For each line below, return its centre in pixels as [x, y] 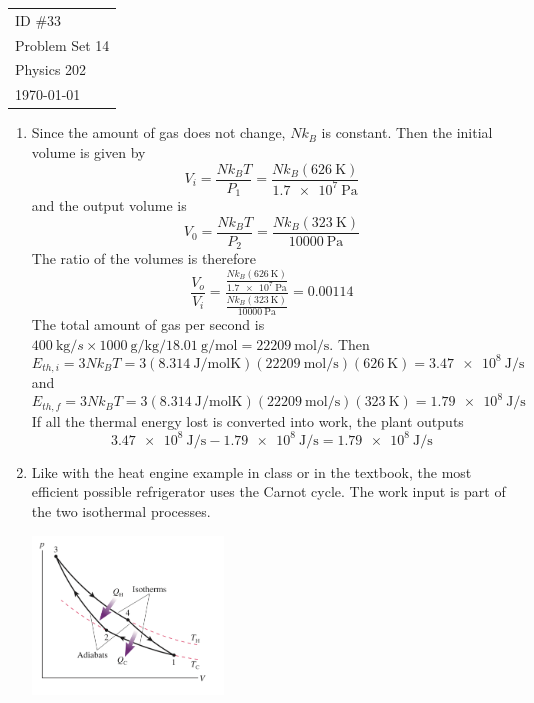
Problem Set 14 [62, 44]
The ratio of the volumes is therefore [144, 258]
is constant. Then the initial [407, 132]
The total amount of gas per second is [148, 323]
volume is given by [88, 151]
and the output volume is [109, 205]
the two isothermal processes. [121, 510]
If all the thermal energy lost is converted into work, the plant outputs [247, 420]
